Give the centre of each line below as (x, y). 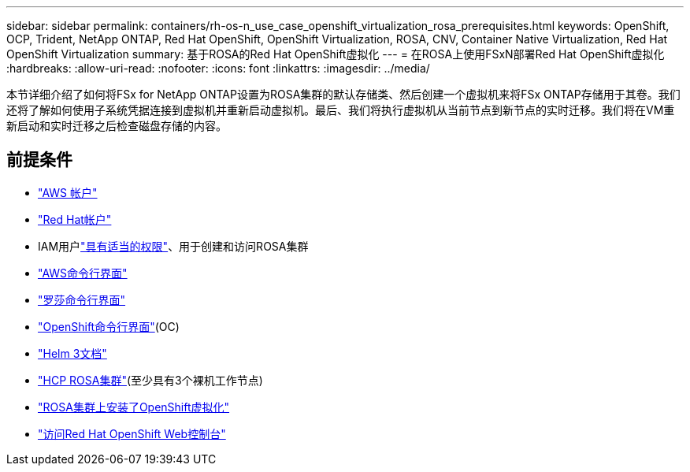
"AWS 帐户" (68, 192)
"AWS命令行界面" (83, 273)
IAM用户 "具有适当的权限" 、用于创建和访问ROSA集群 (173, 246)
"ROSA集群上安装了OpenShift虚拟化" (134, 407)
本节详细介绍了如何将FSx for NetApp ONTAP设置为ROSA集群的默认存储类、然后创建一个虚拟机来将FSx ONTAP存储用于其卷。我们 (343, 94)
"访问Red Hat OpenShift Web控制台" (132, 433)
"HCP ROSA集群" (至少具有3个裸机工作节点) (150, 380)
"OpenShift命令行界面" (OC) (109, 326)
